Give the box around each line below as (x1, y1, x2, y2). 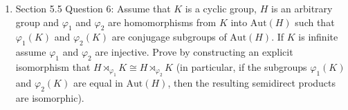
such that (295, 14, 335, 29)
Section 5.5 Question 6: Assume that (15, 1, 171, 15)
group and (15, 14, 59, 29)
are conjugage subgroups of (111, 30, 227, 44)
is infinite (298, 30, 338, 44)
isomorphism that (15, 59, 91, 74)
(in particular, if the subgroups (176, 59, 307, 74)
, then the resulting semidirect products (167, 76, 336, 90)
